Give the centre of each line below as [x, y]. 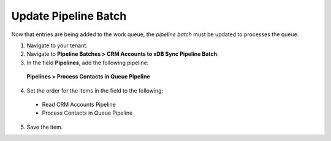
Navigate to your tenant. [57, 45]
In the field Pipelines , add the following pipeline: [88, 63]
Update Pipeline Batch [69, 16]
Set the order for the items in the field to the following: [95, 90]
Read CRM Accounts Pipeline [79, 104]
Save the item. [45, 127]
